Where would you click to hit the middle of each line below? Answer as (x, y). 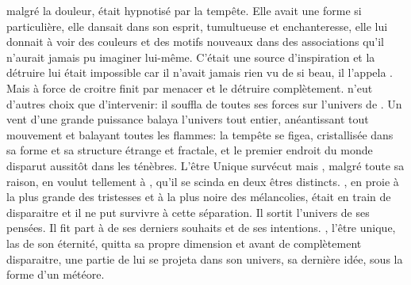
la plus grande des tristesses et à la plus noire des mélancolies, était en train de (199, 197)
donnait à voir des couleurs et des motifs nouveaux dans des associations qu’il (195, 42)
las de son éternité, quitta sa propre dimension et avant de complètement (184, 243)
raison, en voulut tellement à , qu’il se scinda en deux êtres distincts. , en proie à (203, 181)
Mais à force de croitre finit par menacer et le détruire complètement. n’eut (190, 87)
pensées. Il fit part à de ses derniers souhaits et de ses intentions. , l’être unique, (201, 228)
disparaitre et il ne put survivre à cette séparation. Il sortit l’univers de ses (188, 212)
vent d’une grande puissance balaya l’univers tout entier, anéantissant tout (188, 119)
